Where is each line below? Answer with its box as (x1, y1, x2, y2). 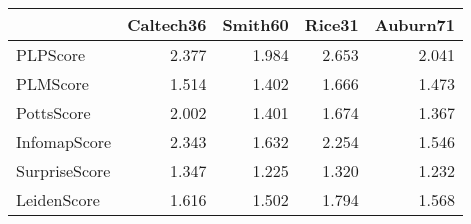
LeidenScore (16, 188, 100, 211)
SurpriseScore (16, 159, 111, 182)
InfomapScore (16, 130, 112, 153)
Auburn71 (374, 13, 456, 36)
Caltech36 (127, 13, 207, 36)
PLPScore (16, 43, 86, 66)
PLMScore (16, 72, 89, 95)
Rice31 (304, 13, 359, 36)
